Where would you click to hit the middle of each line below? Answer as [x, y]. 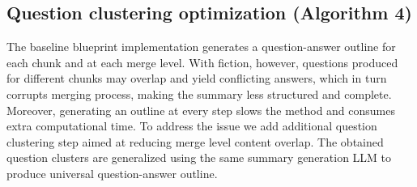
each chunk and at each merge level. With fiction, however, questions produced [202, 62]
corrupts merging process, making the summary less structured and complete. [199, 93]
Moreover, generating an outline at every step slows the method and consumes [201, 110]
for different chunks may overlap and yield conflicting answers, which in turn [197, 78]
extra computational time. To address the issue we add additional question [192, 126]
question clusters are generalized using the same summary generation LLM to [199, 157]
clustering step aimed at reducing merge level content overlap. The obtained [195, 141]
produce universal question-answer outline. [112, 173]
